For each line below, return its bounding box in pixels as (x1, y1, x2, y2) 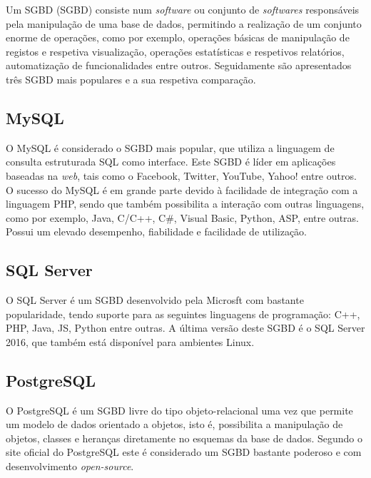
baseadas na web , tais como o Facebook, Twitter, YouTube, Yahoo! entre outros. (6, 168, 357, 183)
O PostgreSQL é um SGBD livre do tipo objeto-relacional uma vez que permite (6, 402, 353, 417)
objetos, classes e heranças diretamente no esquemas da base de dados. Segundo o (6, 430, 363, 445)
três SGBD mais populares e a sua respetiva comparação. (6, 71, 256, 86)
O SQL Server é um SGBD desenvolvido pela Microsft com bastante (6, 293, 304, 307)
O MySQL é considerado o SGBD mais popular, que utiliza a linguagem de (6, 140, 335, 155)
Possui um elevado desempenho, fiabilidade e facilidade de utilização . (6, 224, 308, 239)
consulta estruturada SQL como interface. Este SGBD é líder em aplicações (6, 154, 336, 169)
